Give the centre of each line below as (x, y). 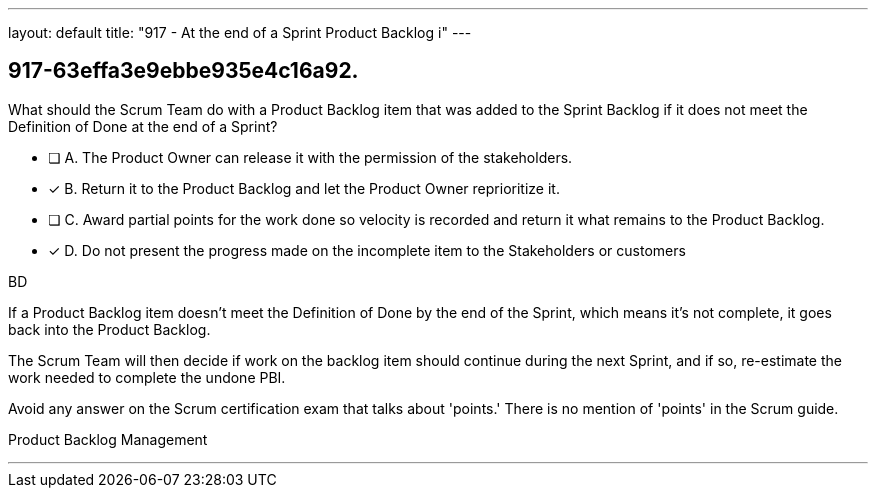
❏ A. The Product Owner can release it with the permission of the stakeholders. (310, 157)
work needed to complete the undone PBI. (147, 377)
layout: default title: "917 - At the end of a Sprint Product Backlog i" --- (240, 32)
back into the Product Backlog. (109, 329)
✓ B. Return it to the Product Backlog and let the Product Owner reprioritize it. (304, 188)
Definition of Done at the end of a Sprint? (143, 126)
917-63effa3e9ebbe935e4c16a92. (183, 71)
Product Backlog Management (108, 439)
